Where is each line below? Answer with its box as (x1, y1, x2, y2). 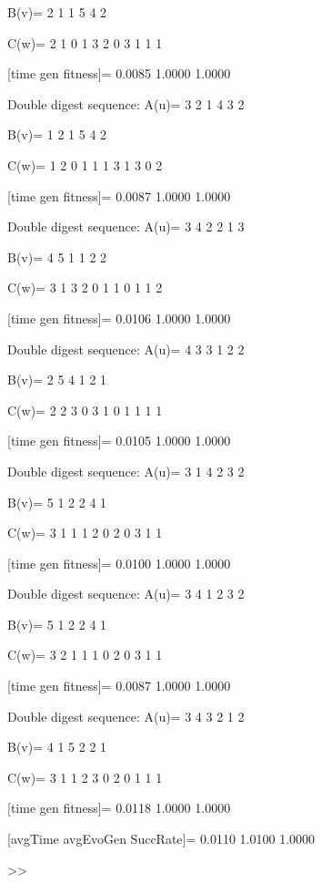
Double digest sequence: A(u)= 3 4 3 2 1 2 (7, 706, 245, 725)
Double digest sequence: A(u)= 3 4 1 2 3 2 (7, 584, 245, 603)
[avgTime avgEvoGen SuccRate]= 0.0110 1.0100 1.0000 (7, 829, 316, 848)
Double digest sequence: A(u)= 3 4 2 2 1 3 (7, 217, 245, 236)
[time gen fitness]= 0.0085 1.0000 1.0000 (7, 64, 231, 83)
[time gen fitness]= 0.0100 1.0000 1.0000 (7, 553, 231, 572)
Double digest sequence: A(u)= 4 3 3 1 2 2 (7, 339, 245, 358)
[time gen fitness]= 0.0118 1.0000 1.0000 (7, 798, 231, 817)
